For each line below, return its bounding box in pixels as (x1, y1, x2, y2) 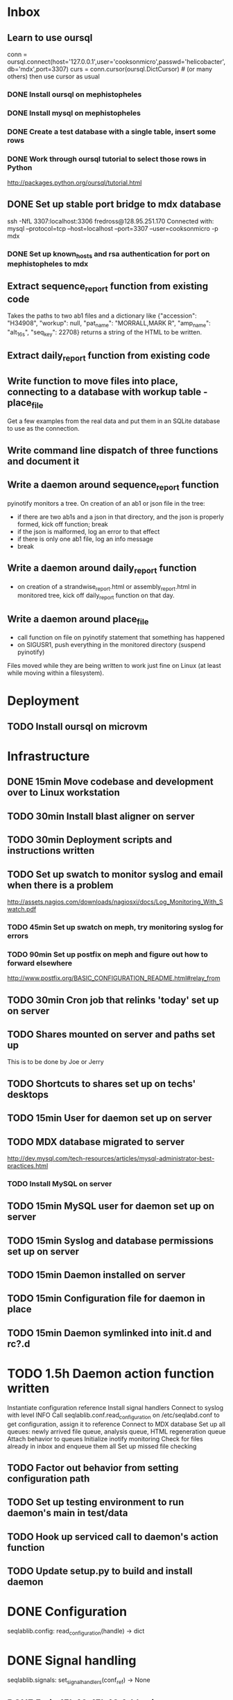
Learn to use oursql (7, 32, 93, 44)
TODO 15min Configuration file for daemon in (7, 1293, 206, 1305)
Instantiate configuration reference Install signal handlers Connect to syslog (7, 1403, 224, 1411)
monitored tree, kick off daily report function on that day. (17, 591, 175, 601)
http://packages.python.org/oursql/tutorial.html (7, 178, 142, 187)
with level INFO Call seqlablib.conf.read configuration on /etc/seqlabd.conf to (7, 1411, 220, 1420)
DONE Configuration (7, 1604, 127, 1620)
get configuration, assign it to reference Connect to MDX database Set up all (7, 1420, 225, 1428)
